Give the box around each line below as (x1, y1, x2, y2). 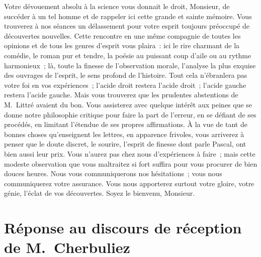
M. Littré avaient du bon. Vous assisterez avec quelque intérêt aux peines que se (4, 99, 252, 109)
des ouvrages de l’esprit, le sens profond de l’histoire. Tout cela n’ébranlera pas (4, 70, 247, 80)
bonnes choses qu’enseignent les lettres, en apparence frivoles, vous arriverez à (4, 128, 244, 139)
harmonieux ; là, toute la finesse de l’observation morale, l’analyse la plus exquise (4, 60, 256, 70)
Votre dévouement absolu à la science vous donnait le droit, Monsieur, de (4, 1, 230, 11)
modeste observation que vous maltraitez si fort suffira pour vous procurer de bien (4, 158, 257, 169)
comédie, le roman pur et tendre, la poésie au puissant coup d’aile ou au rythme (4, 50, 251, 60)
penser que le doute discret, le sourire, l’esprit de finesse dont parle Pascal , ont (4, 139, 246, 149)
